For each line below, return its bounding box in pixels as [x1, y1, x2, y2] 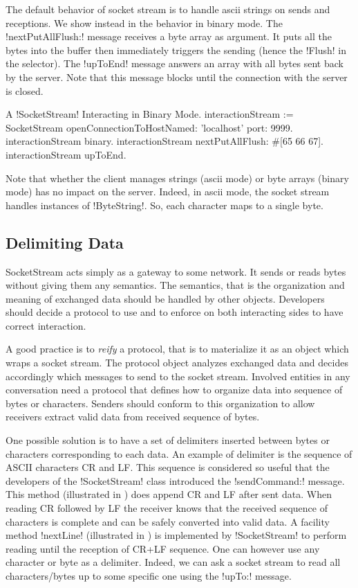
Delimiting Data [6, 231, 124, 253]
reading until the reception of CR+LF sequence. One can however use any [6, 541, 320, 555]
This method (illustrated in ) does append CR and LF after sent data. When [6, 487, 332, 501]
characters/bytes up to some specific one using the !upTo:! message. [6, 568, 292, 582]
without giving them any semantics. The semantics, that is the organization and [6, 278, 345, 292]
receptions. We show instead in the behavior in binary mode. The [6, 15, 283, 30]
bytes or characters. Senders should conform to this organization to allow [6, 395, 315, 410]
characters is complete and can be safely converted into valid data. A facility [6, 514, 330, 528]
